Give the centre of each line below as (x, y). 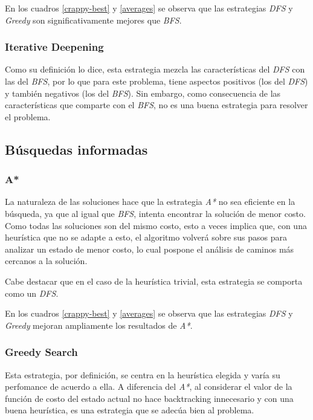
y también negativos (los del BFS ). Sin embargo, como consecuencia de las (143, 93)
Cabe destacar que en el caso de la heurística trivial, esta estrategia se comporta (154, 281)
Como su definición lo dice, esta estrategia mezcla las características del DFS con (155, 69)
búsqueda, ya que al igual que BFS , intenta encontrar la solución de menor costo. (155, 213)
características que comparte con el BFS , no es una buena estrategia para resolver (156, 105)
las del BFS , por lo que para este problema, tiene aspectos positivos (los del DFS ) (156, 81)
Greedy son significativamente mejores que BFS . (93, 20)
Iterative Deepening (54, 47)
